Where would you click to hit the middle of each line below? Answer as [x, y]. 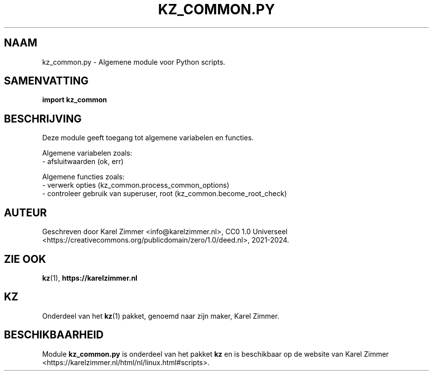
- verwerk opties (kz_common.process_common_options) [136, 185]
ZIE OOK [25, 259]
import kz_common [75, 100]
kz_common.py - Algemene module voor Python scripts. [134, 62]
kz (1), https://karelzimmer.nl [90, 278]
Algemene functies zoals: [83, 177]
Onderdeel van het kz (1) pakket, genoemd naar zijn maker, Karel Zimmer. [161, 316]
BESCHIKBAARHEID [54, 335]
